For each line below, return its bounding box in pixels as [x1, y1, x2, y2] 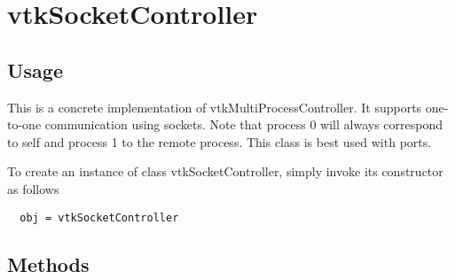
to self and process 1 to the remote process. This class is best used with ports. [7, 132, 432, 151]
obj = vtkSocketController [20, 211, 179, 224]
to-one [7, 115, 42, 134]
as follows [7, 179, 59, 198]
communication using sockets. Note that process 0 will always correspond [44, 115, 443, 134]
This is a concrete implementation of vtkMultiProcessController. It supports [7, 97, 422, 116]
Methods [7, 250, 90, 277]
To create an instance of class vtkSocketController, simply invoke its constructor [7, 162, 443, 181]
